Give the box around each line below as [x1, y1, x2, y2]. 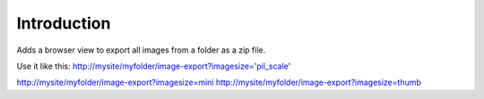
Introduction [16, 13, 111, 33]
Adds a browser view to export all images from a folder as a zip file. [16, 45, 266, 55]
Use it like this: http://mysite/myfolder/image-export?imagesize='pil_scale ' [16, 61, 291, 71]
